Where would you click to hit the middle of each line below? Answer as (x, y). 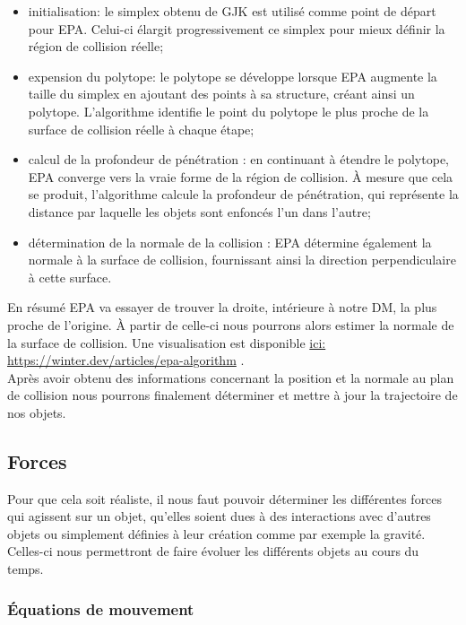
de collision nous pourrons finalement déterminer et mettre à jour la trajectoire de (233, 395)
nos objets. (37, 412)
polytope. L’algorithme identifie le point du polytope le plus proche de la (229, 111)
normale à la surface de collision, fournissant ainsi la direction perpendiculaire (242, 260)
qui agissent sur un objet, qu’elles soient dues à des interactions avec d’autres (219, 516)
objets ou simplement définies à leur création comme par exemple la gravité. (216, 533)
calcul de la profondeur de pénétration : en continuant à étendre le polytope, (238, 159)
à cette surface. (70, 277)
